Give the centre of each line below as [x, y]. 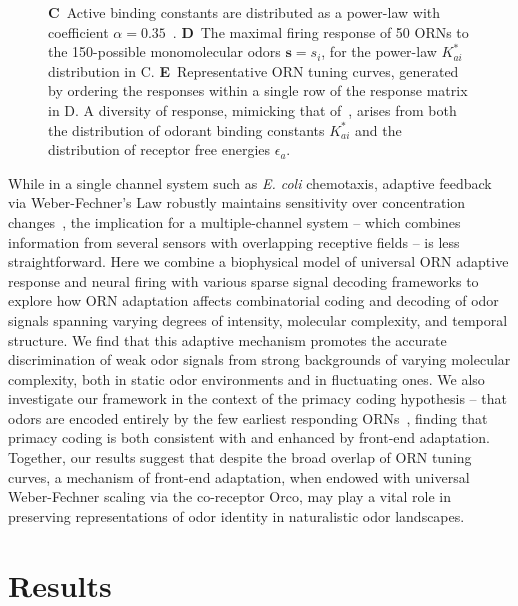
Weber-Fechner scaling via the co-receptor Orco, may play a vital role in [230, 496]
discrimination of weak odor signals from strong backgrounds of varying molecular [259, 359]
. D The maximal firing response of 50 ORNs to [320, 31]
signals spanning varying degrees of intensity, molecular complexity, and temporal [258, 319]
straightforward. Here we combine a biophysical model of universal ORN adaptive [258, 261]
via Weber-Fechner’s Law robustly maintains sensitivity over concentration [237, 202]
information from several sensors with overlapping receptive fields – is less [234, 241]
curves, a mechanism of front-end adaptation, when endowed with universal [239, 476]
